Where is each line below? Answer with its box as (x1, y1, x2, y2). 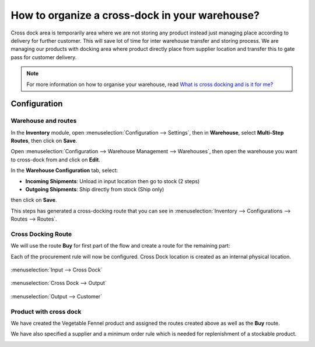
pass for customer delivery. (10, 53, 77, 61)
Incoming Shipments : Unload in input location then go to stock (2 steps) (25, 177, 200, 184)
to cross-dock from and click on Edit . (10, 156, 100, 163)
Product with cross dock (10, 307, 82, 315)
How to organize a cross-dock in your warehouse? (10, 9, 260, 22)
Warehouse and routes (10, 117, 77, 125)
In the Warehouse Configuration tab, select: (10, 167, 118, 174)
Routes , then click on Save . (10, 138, 78, 145)
